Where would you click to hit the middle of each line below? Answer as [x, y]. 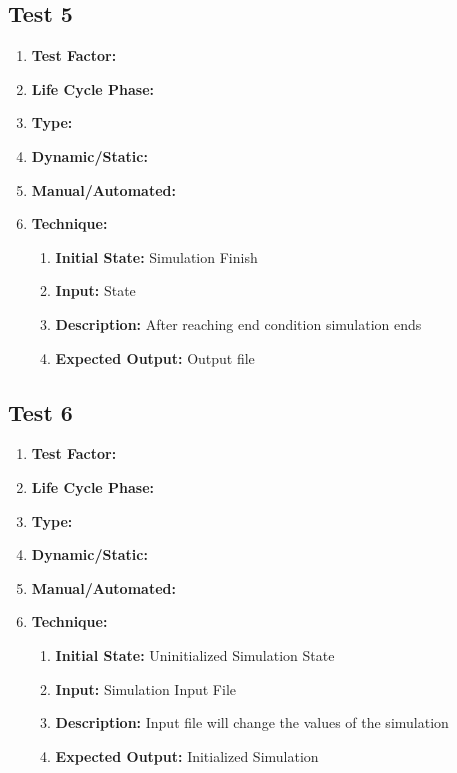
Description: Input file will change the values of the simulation [252, 722]
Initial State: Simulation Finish [156, 256]
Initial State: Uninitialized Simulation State [195, 654]
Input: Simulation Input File [145, 688]
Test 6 [40, 411]
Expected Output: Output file [155, 357]
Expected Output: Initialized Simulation [187, 755]
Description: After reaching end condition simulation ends [238, 323]
